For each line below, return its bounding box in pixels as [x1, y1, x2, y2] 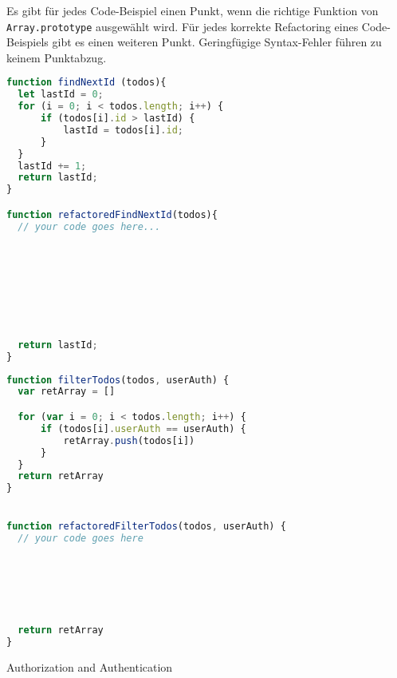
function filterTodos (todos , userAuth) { [6, 374, 230, 386]
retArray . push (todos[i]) [63, 434, 195, 446]
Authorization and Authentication [6, 658, 173, 675]
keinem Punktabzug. [6, 49, 107, 65]
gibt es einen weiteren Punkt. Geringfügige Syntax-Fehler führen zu [52, 34, 382, 50]
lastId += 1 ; [18, 160, 87, 172]
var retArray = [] [18, 386, 116, 398]
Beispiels [6, 34, 49, 50]
